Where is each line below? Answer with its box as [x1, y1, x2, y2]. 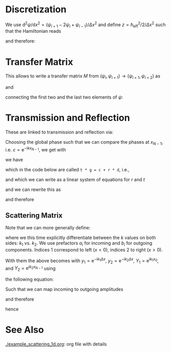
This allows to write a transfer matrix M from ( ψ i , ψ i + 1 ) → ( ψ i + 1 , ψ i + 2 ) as [5, 73, 161, 81]
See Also [5, 324, 44, 336]
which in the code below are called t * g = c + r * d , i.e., [5, 166, 130, 172]
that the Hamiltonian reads [5, 28, 62, 34]
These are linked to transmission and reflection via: [5, 129, 113, 135]
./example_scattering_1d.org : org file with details [5, 341, 107, 347]
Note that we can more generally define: [5, 225, 91, 231]
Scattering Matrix [5, 211, 63, 220]
